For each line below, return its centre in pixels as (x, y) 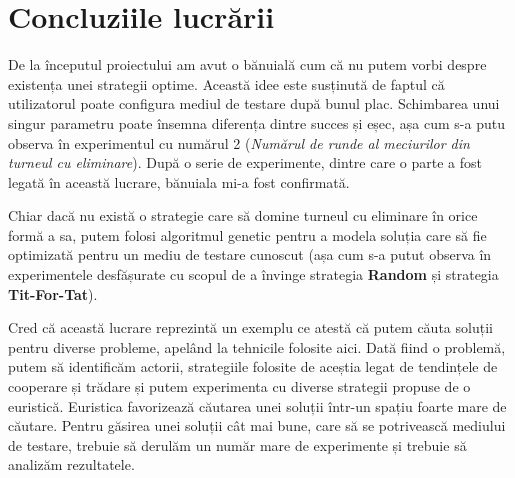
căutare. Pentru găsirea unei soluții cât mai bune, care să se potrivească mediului (257, 425)
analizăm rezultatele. (71, 464)
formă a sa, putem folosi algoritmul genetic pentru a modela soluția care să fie (247, 234)
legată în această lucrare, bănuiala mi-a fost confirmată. (179, 181)
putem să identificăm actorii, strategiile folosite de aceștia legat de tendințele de (253, 366)
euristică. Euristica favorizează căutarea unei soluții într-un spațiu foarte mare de (257, 405)
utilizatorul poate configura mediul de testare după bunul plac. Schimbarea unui (254, 103)
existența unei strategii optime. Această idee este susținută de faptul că (226, 83)
